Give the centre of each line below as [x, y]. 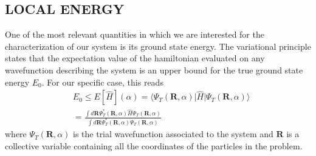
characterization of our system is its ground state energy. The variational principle [158, 46]
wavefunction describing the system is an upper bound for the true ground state [154, 70]
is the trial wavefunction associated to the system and [173, 134]
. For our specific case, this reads [102, 82]
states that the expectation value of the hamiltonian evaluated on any [135, 58]
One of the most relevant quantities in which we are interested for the [135, 34]
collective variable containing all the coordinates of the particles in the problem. [154, 145]
